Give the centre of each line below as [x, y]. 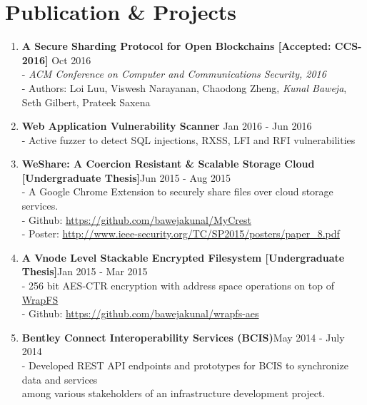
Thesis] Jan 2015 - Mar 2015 [85, 271]
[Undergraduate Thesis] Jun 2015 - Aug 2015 [126, 177]
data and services [60, 379]
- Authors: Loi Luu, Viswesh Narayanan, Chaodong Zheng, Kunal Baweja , [184, 87]
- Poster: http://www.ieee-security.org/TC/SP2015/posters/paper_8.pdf [181, 234]
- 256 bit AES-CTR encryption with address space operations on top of [178, 286]
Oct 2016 [71, 60]
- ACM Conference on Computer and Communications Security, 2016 [174, 74]
